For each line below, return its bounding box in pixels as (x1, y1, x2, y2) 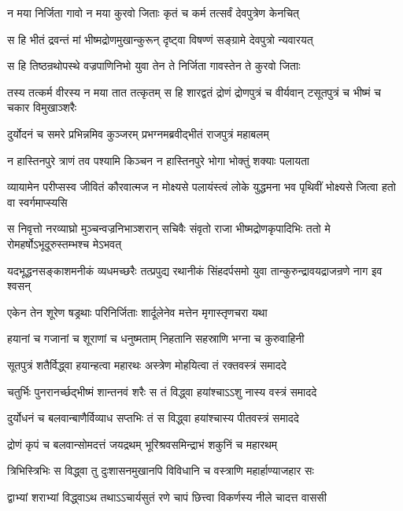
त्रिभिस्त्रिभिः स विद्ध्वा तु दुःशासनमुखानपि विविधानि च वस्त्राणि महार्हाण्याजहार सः (7, 462, 314, 479)
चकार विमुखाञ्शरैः (7, 99, 77, 116)
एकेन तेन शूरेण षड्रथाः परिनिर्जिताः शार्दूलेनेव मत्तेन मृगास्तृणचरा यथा (7, 303, 268, 320)
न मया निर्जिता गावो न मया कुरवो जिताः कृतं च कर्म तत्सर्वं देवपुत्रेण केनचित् (7, 5, 299, 20)
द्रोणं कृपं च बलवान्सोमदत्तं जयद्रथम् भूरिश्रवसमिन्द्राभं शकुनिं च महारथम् (7, 436, 278, 452)
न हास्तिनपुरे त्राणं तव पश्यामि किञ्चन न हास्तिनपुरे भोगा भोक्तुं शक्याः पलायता (7, 152, 310, 168)
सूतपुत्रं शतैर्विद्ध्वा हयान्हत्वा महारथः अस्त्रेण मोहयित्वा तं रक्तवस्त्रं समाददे (7, 356, 287, 373)
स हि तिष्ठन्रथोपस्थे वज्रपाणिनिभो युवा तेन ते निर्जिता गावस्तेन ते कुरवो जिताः (7, 57, 301, 74)
